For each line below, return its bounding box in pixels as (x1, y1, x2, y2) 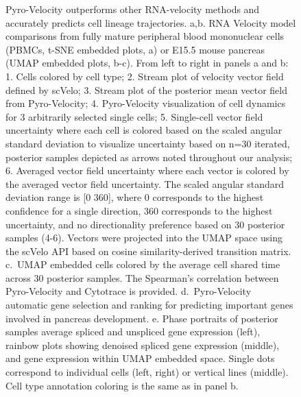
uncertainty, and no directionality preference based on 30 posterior (5, 217, 285, 231)
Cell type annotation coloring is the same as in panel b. (5, 378, 239, 392)
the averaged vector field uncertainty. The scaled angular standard (5, 176, 284, 191)
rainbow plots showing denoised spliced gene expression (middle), (5, 337, 280, 352)
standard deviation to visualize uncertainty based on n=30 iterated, (5, 136, 290, 150)
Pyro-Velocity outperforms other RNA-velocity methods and (5, 2, 260, 16)
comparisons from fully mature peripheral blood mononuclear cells (5, 29, 285, 43)
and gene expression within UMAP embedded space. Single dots (5, 351, 275, 365)
